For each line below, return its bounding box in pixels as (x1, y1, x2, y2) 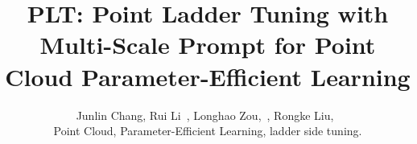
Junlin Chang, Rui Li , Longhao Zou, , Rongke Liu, (76, 106, 334, 123)
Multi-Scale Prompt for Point (39, 28, 376, 61)
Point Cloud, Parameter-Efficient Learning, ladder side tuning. (53, 122, 362, 139)
